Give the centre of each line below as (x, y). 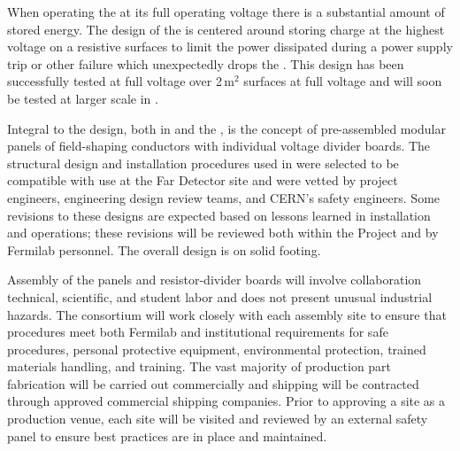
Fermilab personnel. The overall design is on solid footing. (164, 249)
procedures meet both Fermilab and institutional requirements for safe (198, 332)
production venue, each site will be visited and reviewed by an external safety (218, 419)
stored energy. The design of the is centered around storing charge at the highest (226, 29)
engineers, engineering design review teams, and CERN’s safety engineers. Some (224, 197)
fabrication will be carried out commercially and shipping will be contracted (213, 383)
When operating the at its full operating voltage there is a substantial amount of (226, 12)
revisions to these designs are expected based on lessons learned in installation (219, 215)
